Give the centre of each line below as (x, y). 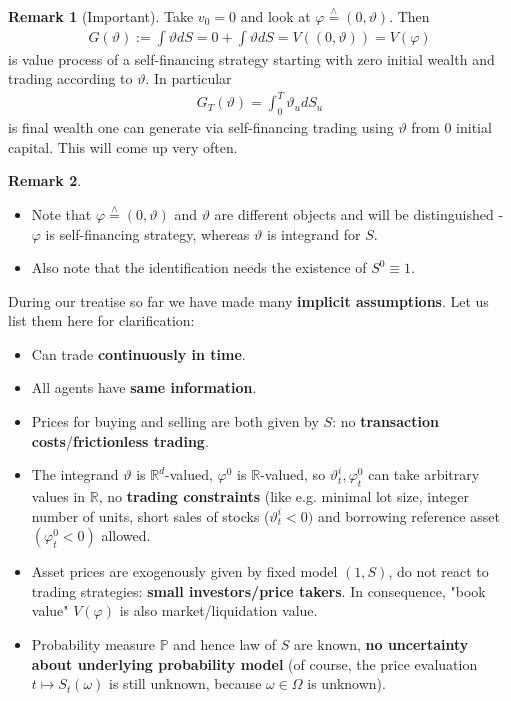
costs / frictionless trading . (120, 440)
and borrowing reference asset (408, 515)
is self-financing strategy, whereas (147, 233)
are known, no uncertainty (381, 644)
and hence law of (224, 644)
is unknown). (346, 683)
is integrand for (313, 233)
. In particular (188, 78)
